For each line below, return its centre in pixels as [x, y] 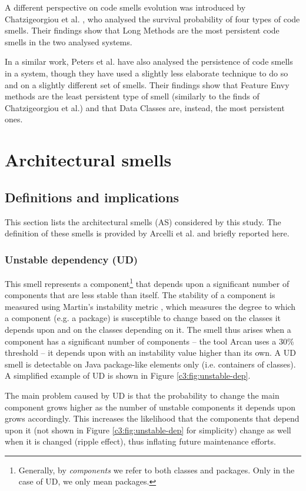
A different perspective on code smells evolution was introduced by [125, 7]
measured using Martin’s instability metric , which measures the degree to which [150, 306]
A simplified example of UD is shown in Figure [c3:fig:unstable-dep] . [128, 375]
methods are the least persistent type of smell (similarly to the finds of [132, 96]
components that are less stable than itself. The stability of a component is [140, 295]
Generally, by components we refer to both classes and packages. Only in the [157, 470]
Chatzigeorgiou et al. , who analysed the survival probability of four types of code [152, 19]
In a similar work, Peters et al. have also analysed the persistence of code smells [149, 61]
